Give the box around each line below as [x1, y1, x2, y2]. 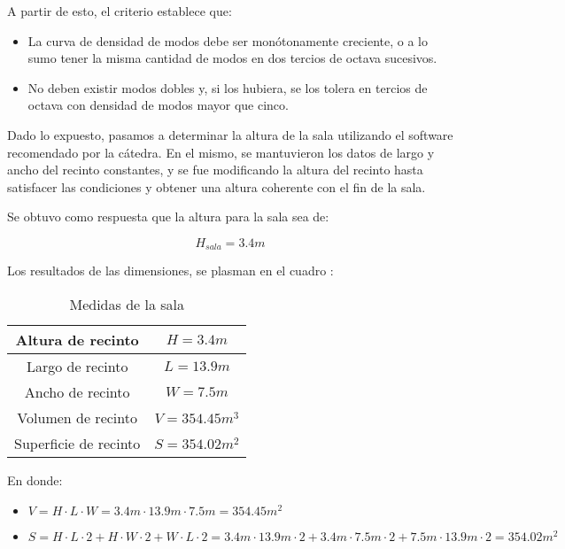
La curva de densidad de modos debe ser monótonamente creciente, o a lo [27, 31, 429, 50]
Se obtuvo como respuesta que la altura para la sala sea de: [7, 207, 329, 226]
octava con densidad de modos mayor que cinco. [27, 96, 289, 114]
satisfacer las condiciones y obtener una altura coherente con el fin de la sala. [7, 177, 426, 196]
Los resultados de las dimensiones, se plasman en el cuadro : [7, 261, 334, 280]
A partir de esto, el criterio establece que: [7, 2, 232, 19]
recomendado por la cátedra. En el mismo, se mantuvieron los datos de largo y [7, 143, 435, 161]
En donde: [7, 470, 63, 489]
